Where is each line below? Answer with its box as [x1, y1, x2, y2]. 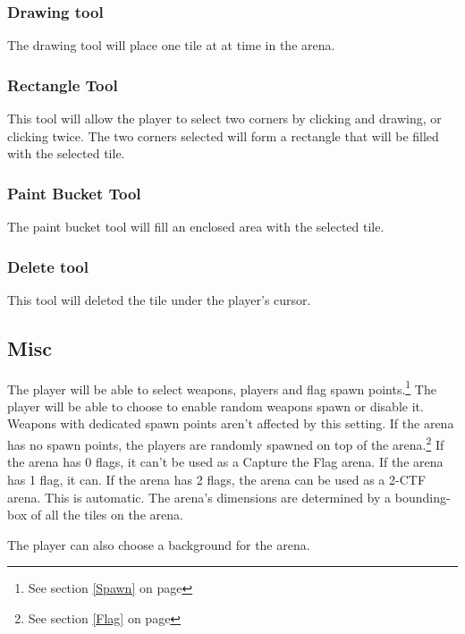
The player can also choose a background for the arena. [7, 535, 310, 554]
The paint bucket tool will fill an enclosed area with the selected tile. [7, 217, 385, 236]
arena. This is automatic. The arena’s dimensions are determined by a [7, 487, 392, 506]
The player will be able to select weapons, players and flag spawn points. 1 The [7, 376, 436, 398]
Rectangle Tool [7, 73, 118, 96]
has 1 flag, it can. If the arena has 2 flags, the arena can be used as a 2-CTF [7, 469, 427, 488]
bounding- [394, 487, 451, 506]
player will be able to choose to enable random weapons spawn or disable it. [7, 396, 424, 415]
